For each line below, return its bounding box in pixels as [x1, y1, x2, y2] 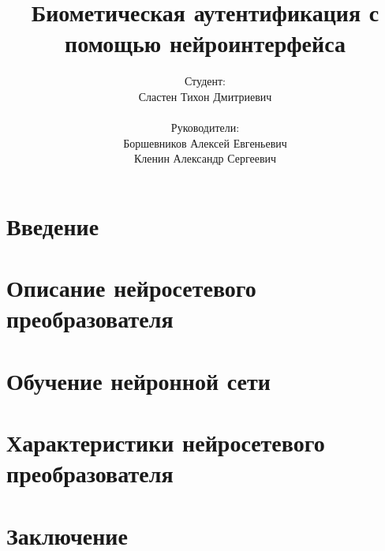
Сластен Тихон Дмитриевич [138, 88, 272, 104]
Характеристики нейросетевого [6, 426, 325, 459]
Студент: [184, 73, 226, 89]
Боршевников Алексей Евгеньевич [123, 134, 287, 151]
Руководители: [170, 119, 240, 136]
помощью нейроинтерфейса [65, 27, 346, 59]
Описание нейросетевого [6, 272, 256, 304]
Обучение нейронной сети [6, 364, 271, 396]
